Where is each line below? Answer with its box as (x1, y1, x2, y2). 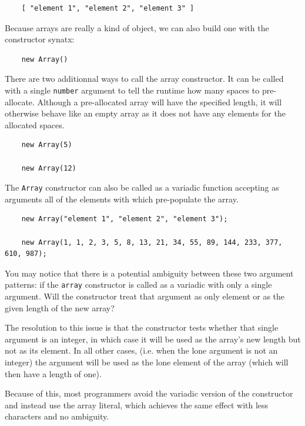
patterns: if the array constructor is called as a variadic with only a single (5, 278, 272, 291)
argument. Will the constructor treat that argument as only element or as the (5, 290, 285, 302)
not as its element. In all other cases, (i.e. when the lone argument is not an (5, 344, 278, 357)
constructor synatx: (5, 33, 75, 45)
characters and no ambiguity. (5, 410, 109, 422)
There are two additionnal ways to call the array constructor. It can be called (5, 72, 284, 85)
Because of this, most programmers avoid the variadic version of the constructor (5, 387, 293, 400)
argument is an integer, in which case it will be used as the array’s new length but (5, 332, 301, 345)
